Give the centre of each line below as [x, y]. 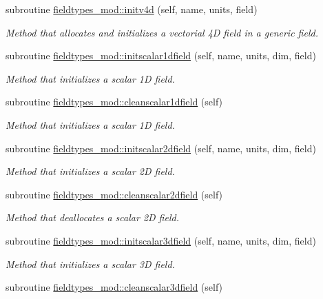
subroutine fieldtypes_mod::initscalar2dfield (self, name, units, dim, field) [161, 148]
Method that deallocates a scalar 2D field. [92, 217]
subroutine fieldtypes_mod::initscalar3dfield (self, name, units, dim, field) [161, 240]
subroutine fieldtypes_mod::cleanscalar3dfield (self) [114, 287]
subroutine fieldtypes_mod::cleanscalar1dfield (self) [114, 102]
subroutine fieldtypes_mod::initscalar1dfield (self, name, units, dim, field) [161, 55]
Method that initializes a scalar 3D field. [90, 264]
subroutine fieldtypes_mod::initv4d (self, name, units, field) [132, 9]
